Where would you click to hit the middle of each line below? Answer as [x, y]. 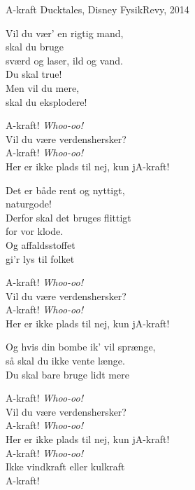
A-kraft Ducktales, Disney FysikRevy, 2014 [97, 9]
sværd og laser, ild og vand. [64, 60]
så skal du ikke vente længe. [65, 361]
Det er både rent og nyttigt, [65, 190]
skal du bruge [35, 47]
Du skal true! [34, 74]
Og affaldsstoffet [41, 244]
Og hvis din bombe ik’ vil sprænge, [81, 347]
